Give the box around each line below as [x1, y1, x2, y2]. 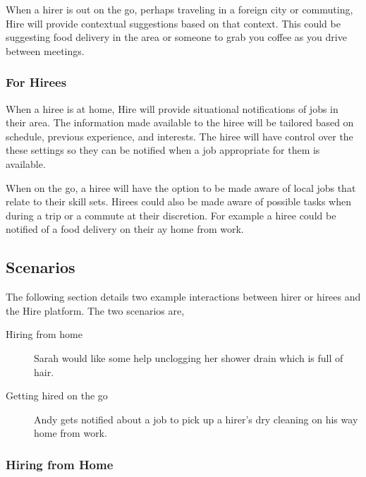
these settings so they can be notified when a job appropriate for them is [6, 143, 320, 157]
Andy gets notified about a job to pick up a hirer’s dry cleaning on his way [34, 411, 358, 426]
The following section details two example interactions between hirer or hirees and [6, 289, 361, 304]
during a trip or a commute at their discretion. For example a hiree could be [6, 207, 336, 222]
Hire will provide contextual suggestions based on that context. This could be [6, 16, 341, 30]
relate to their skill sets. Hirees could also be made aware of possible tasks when [6, 194, 351, 209]
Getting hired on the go [6, 388, 108, 403]
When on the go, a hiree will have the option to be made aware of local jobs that [6, 180, 356, 195]
